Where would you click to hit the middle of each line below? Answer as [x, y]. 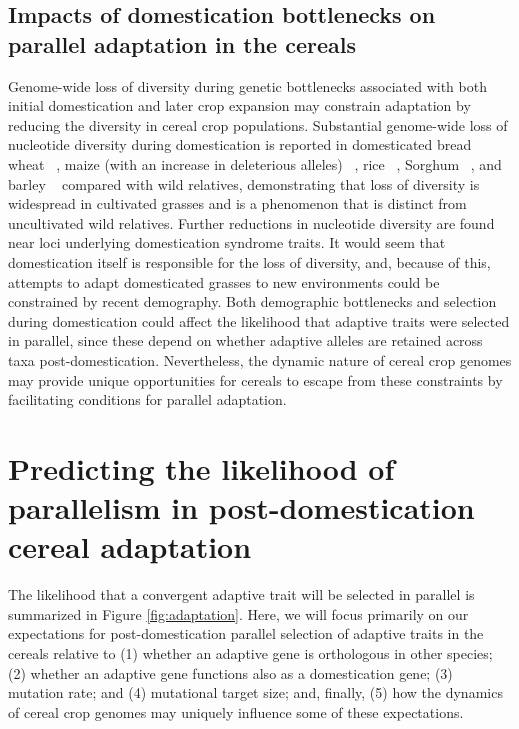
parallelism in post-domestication [241, 507]
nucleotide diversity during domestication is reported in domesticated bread [240, 144]
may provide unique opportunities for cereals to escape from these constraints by [255, 379]
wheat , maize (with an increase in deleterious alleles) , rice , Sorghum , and [255, 163]
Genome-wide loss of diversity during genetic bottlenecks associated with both [247, 85]
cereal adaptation [130, 546]
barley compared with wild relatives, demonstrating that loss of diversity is [244, 183]
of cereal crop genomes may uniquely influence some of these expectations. [236, 711]
